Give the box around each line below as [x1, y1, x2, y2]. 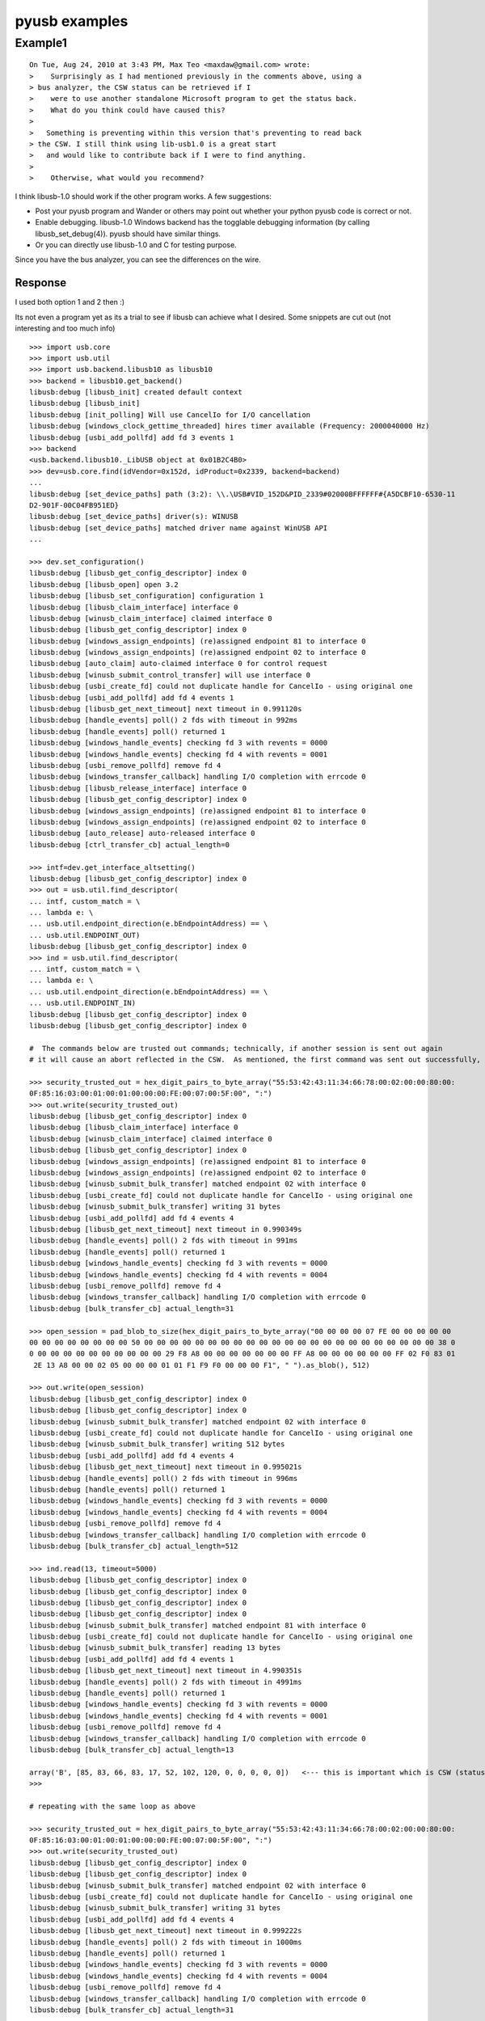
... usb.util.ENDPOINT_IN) [29, 998, 137, 1008]
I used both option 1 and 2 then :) [15, 297, 125, 307]
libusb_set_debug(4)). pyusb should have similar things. [35, 229, 221, 238]
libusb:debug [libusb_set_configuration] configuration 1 [29, 591, 264, 601]
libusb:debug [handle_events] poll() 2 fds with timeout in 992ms [29, 715, 298, 725]
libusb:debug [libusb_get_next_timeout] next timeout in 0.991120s [29, 704, 302, 714]
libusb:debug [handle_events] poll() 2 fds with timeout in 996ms [29, 1474, 298, 1483]
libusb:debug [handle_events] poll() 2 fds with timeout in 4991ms [29, 1677, 302, 1686]
